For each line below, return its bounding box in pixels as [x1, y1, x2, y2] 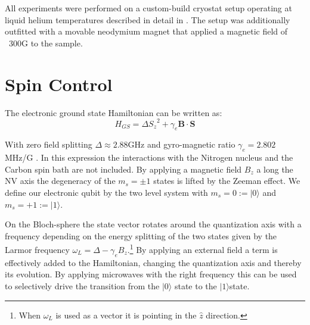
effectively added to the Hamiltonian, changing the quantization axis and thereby [5, 256, 302, 268]
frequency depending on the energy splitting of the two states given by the [5, 229, 277, 242]
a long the [256, 162, 293, 175]
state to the [174, 279, 217, 292]
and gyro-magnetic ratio [147, 138, 235, 151]
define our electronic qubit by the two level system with [5, 186, 208, 198]
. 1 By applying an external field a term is [127, 242, 278, 255]
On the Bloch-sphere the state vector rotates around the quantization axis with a [5, 218, 302, 230]
